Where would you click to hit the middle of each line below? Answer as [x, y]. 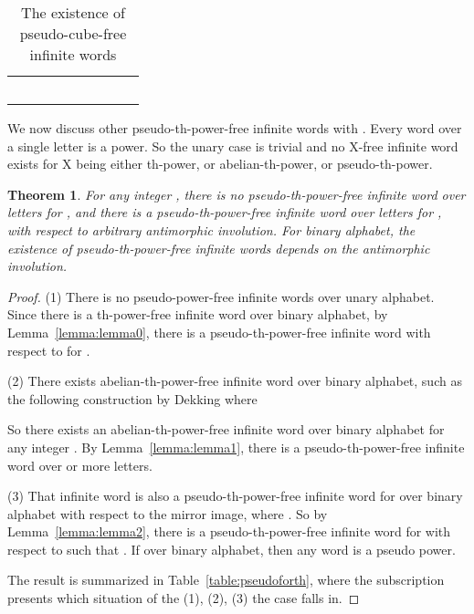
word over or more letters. [80, 465]
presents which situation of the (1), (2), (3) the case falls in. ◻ [184, 598]
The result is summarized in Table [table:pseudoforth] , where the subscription [226, 580]
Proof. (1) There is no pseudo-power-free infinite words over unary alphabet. [221, 296]
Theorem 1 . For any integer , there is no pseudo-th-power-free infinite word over [237, 194]
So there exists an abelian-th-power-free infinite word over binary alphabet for [226, 429]
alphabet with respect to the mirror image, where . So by [168, 513]
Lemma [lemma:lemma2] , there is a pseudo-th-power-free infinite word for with [229, 531]
